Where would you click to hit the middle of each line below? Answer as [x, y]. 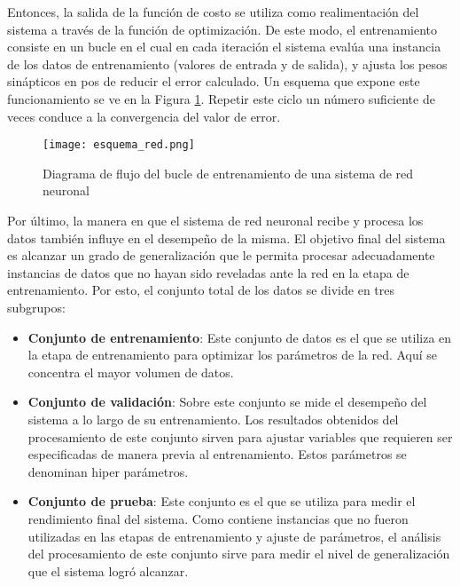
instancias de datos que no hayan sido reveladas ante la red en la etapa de [208, 272]
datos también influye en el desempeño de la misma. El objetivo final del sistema [226, 238]
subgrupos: [36, 307]
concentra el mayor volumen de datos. [131, 372]
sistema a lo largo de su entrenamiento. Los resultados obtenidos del [213, 419]
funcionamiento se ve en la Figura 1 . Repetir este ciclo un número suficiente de [221, 98]
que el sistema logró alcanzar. [108, 570]
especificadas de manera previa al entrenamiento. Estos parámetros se [217, 454]
